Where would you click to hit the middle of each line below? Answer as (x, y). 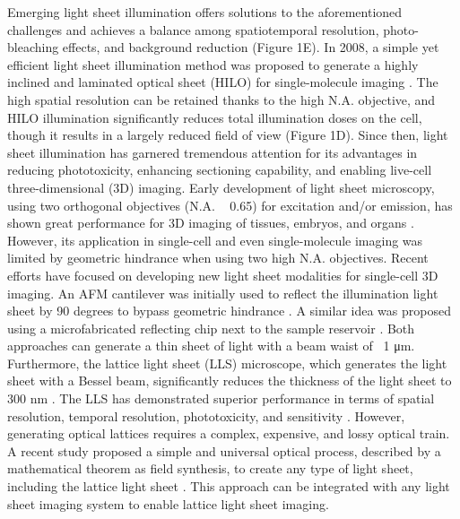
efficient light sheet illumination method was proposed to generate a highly (213, 64)
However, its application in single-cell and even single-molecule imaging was (215, 240)
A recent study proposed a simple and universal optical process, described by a (224, 450)
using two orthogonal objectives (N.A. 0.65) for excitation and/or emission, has (230, 205)
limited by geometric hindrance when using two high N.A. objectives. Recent (218, 258)
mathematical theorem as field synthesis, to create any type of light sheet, (210, 468)
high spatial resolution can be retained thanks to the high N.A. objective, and (221, 99)
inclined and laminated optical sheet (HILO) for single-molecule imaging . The (223, 82)
